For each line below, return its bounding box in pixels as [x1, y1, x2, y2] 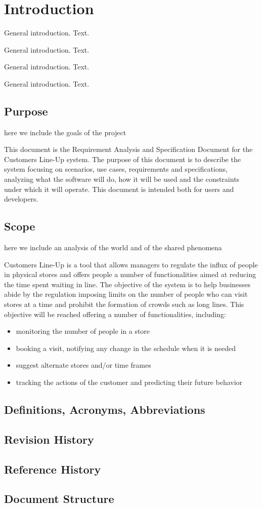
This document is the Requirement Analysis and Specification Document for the [4, 144, 253, 154]
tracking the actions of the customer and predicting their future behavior [16, 377, 243, 387]
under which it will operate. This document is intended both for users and [4, 183, 234, 194]
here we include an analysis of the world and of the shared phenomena [4, 242, 222, 253]
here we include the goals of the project [4, 127, 126, 137]
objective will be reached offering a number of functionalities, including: [4, 308, 226, 319]
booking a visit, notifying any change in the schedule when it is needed [16, 342, 236, 353]
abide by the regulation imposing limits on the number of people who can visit [4, 289, 248, 299]
